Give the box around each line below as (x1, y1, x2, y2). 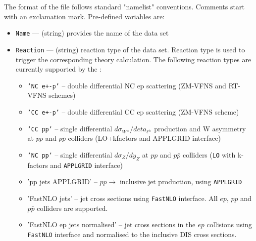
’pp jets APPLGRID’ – (27, 176, 98, 187)
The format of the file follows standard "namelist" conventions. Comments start (4, 1, 245, 11)
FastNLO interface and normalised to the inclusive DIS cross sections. (27, 229, 237, 239)
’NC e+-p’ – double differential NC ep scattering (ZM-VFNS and (27, 80, 226, 90)
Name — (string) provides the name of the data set (15, 28, 169, 38)
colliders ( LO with (182, 149, 236, 160)
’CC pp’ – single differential (27, 123, 112, 133)
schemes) (49, 90, 76, 100)
